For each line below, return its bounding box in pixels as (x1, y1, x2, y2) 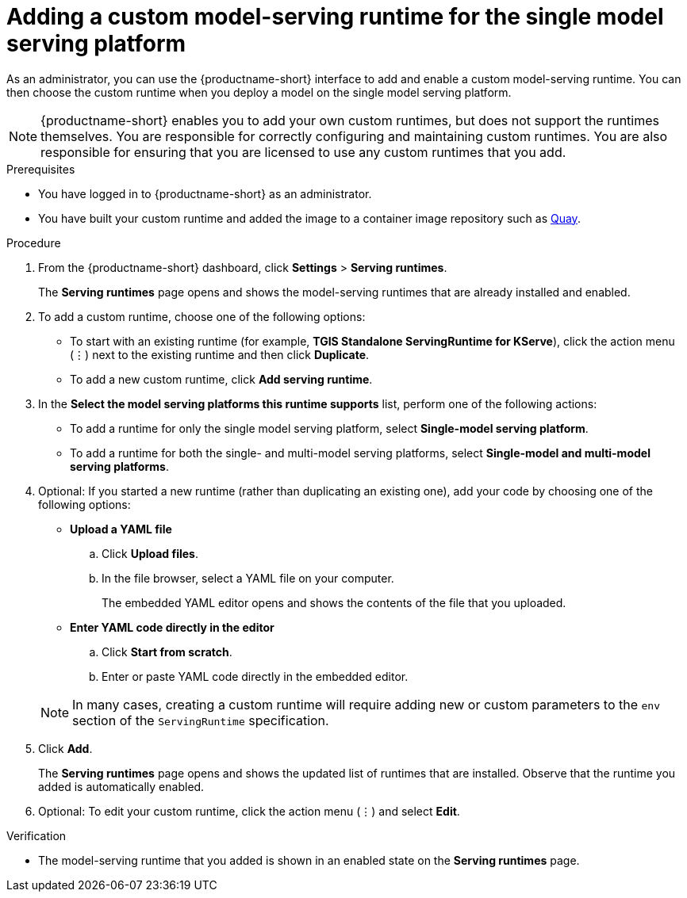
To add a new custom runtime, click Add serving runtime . (70, 372, 373, 386)
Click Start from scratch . (102, 644, 232, 659)
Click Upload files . (102, 546, 199, 560)
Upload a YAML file (70, 522, 172, 536)
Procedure (6, 235, 61, 250)
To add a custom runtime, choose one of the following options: (38, 309, 366, 323)
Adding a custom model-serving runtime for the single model (6, 3, 664, 30)
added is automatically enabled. (38, 779, 205, 793)
